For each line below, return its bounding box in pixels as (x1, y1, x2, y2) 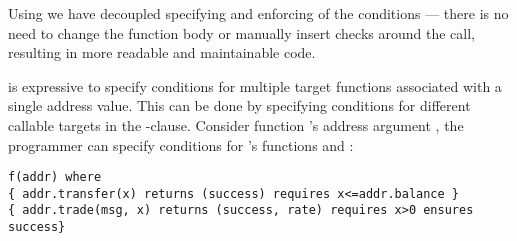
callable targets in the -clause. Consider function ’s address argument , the (8, 114, 464, 135)
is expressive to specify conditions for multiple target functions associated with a (8, 75, 502, 96)
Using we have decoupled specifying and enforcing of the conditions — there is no (8, 3, 509, 23)
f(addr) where (8, 170, 102, 185)
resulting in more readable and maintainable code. (8, 42, 316, 63)
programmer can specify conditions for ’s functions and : (8, 134, 354, 155)
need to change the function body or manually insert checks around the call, (8, 22, 475, 43)
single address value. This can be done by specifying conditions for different (8, 95, 471, 116)
